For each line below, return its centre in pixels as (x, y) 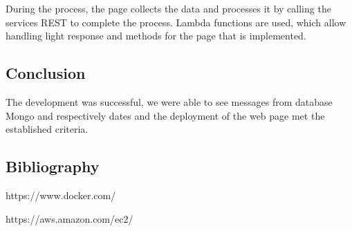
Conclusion (46, 73)
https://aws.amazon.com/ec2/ (70, 218)
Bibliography (53, 166)
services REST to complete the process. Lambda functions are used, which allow (176, 22)
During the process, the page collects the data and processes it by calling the (168, 8)
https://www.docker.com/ (61, 195)
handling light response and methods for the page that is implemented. (156, 36)
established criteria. (47, 129)
